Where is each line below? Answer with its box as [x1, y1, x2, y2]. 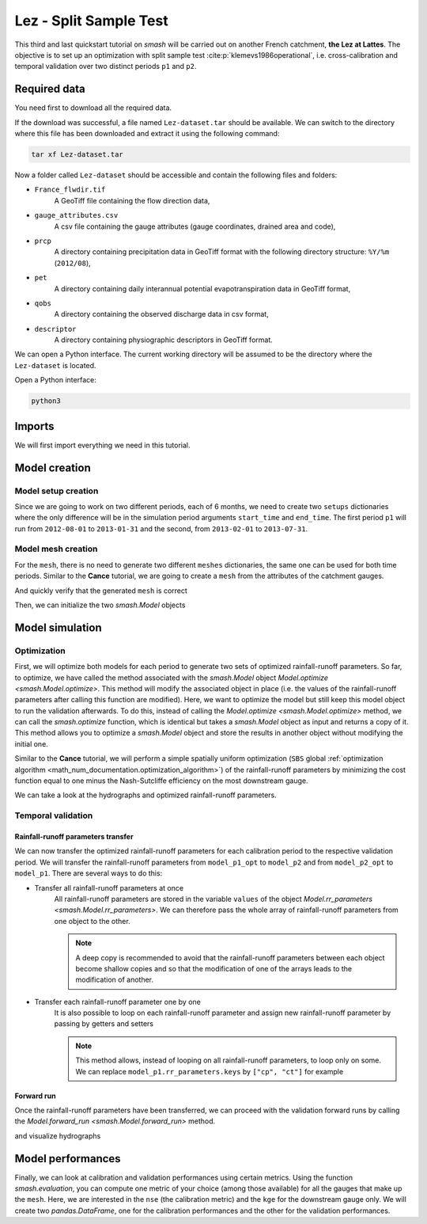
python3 [31, 397, 61, 405]
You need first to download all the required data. [14, 103, 172, 112]
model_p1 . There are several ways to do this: [14, 869, 163, 878]
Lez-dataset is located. [14, 360, 96, 370]
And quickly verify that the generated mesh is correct [14, 586, 187, 595]
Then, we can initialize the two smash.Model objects [14, 600, 186, 610]
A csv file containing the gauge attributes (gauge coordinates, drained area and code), [54, 222, 336, 231]
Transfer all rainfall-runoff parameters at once [34, 883, 184, 892]
